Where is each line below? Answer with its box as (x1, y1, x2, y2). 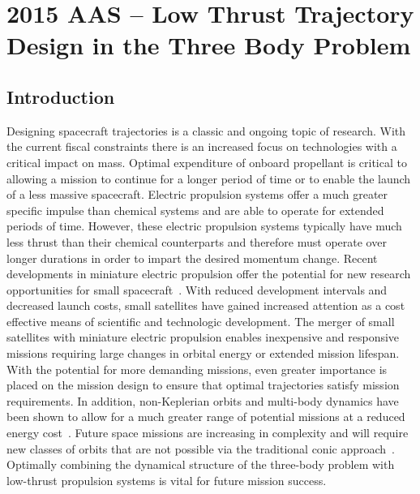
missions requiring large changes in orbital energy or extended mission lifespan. (6, 345, 400, 362)
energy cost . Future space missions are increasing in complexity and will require (6, 424, 409, 441)
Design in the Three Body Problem (6, 28, 411, 62)
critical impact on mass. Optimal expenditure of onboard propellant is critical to (6, 153, 407, 170)
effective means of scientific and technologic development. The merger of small (6, 312, 395, 329)
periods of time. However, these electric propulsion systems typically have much (6, 217, 402, 234)
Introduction (6, 84, 115, 109)
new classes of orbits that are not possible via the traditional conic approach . (6, 440, 395, 457)
